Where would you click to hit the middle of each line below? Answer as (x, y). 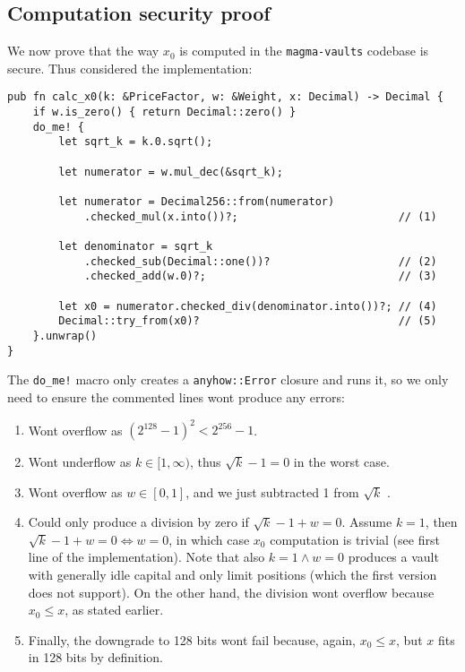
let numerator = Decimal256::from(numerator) (197, 202)
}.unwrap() (65, 336)
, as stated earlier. (114, 610)
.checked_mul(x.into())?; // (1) (260, 216)
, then (441, 522)
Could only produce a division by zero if (138, 522)
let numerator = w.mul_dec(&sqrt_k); (171, 172)
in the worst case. (341, 462)
